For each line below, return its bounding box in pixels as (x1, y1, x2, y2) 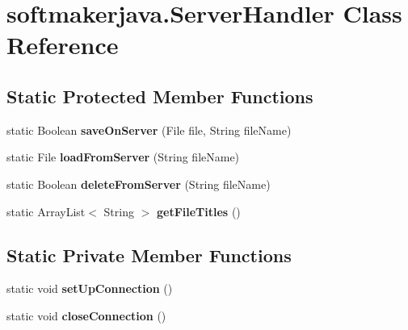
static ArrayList (6, 203, 86, 219)
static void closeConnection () (6, 307, 166, 324)
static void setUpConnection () (6, 280, 173, 297)
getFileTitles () (156, 203, 241, 219)
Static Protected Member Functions (6, 83, 313, 108)
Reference (6, 28, 119, 61)
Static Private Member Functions (6, 242, 292, 267)
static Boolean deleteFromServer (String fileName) (6, 175, 271, 192)
